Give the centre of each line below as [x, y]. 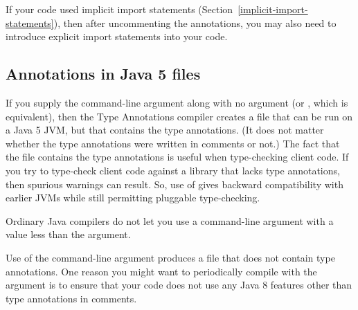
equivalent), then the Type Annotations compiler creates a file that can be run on [179, 116]
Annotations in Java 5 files [103, 74]
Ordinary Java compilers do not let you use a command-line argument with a [170, 220]
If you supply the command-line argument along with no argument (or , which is [177, 102]
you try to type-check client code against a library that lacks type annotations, [173, 170]
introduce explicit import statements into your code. [117, 36]
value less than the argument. [68, 234]
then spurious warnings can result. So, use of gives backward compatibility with [174, 184]
